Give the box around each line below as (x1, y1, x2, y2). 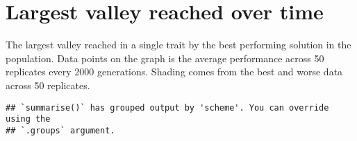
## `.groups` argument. (6, 125, 115, 135)
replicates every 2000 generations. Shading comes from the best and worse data (6, 64, 343, 79)
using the (6, 114, 51, 124)
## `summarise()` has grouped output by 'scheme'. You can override (6, 102, 329, 113)
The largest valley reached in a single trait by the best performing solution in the (6, 37, 351, 52)
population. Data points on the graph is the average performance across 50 (6, 50, 324, 65)
